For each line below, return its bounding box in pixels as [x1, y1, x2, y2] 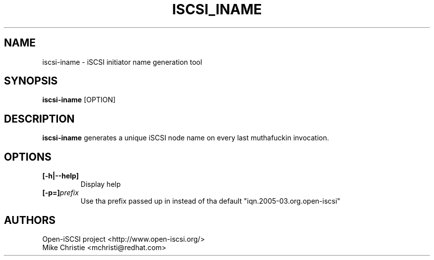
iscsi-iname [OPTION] [42, 95, 116, 104]
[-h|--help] [42, 172, 79, 180]
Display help [80, 180, 121, 189]
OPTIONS [4, 150, 52, 163]
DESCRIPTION [4, 112, 75, 125]
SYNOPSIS [4, 75, 58, 87]
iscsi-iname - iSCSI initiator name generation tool [42, 57, 202, 66]
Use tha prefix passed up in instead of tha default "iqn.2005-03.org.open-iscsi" [80, 197, 340, 206]
